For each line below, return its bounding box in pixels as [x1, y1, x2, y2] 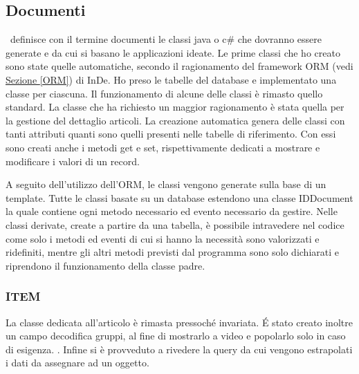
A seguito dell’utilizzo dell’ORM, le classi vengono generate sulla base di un [6, 177, 326, 191]
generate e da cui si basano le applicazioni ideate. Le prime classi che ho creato [6, 45, 340, 59]
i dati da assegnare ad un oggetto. [6, 355, 149, 370]
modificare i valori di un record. [6, 153, 140, 168]
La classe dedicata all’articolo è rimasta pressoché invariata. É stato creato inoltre [6, 315, 353, 329]
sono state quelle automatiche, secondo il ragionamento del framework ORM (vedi [6, 59, 353, 73]
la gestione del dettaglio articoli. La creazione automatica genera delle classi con [6, 113, 345, 127]
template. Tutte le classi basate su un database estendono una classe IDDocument [6, 190, 353, 205]
